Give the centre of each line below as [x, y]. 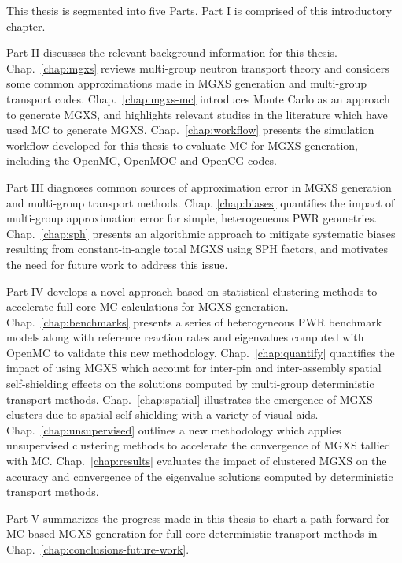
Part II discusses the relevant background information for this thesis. [172, 52]
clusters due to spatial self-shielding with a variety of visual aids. [162, 414]
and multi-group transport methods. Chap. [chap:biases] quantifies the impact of [201, 202]
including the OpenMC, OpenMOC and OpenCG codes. [142, 160]
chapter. [26, 26]
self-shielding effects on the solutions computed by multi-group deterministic [190, 384]
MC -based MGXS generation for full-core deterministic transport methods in [192, 533]
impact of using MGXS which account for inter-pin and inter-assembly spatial [194, 368]
